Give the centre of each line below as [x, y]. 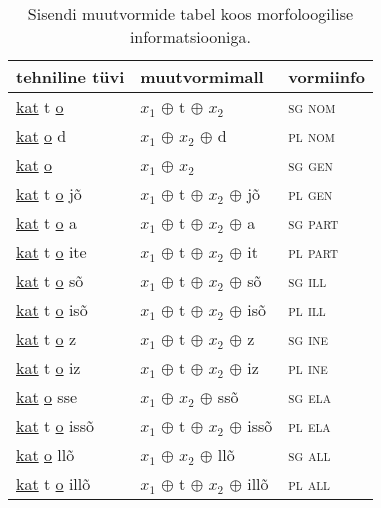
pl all [309, 483]
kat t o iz [48, 367]
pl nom [311, 135]
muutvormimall [202, 76]
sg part [313, 222]
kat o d [41, 135]
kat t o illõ [53, 483]
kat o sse [47, 396]
